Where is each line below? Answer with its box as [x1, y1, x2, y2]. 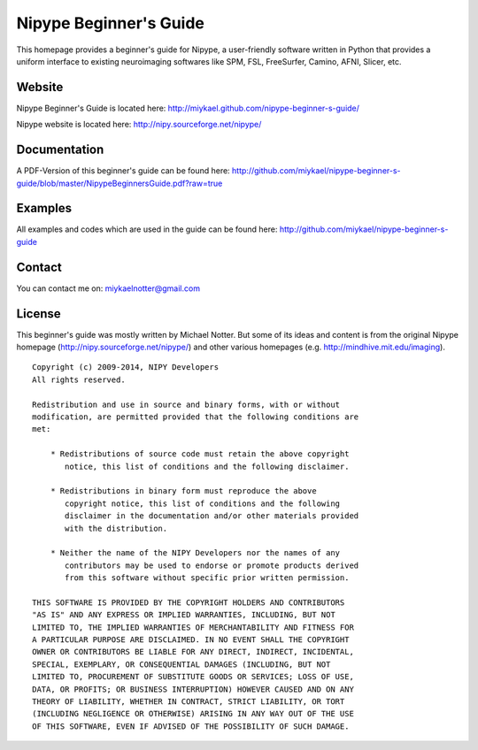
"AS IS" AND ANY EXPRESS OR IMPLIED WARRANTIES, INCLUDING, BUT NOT [32, 610, 335, 620]
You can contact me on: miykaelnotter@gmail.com [16, 283, 201, 294]
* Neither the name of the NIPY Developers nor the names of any [50, 548, 341, 558]
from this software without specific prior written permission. [65, 573, 350, 583]
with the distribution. [65, 523, 168, 533]
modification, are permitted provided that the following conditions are [32, 411, 359, 422]
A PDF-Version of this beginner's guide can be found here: [16, 165, 230, 176]
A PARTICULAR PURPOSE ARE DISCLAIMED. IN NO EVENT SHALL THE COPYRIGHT [32, 635, 350, 645]
